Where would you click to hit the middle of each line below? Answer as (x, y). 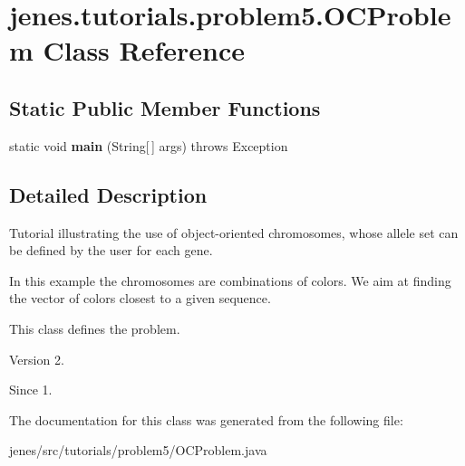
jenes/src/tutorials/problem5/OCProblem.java (138, 450)
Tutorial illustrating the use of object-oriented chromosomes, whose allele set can (234, 232)
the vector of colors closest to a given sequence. (140, 298)
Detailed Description (108, 194)
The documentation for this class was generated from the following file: (206, 419)
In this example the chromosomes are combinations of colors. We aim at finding (230, 280)
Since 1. (31, 390)
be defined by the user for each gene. (111, 250)
